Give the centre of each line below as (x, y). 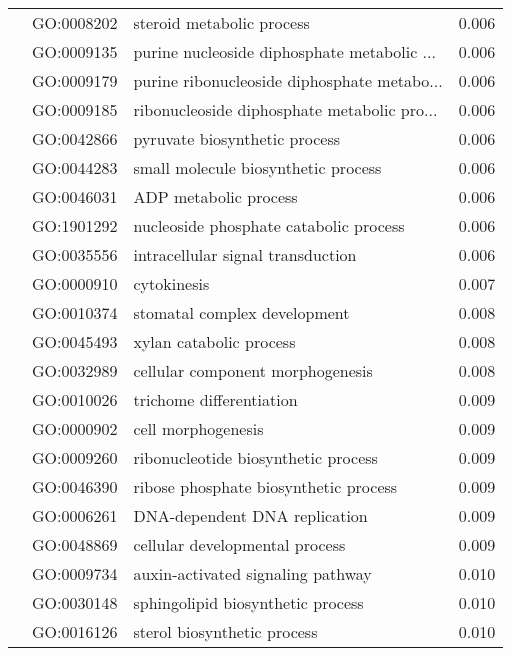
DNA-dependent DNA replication (250, 515)
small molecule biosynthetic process (257, 167)
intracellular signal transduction (245, 254)
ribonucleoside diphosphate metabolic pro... (285, 109)
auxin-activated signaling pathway (252, 573)
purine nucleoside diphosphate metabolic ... (284, 51)
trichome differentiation (215, 399)
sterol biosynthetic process (225, 631)
